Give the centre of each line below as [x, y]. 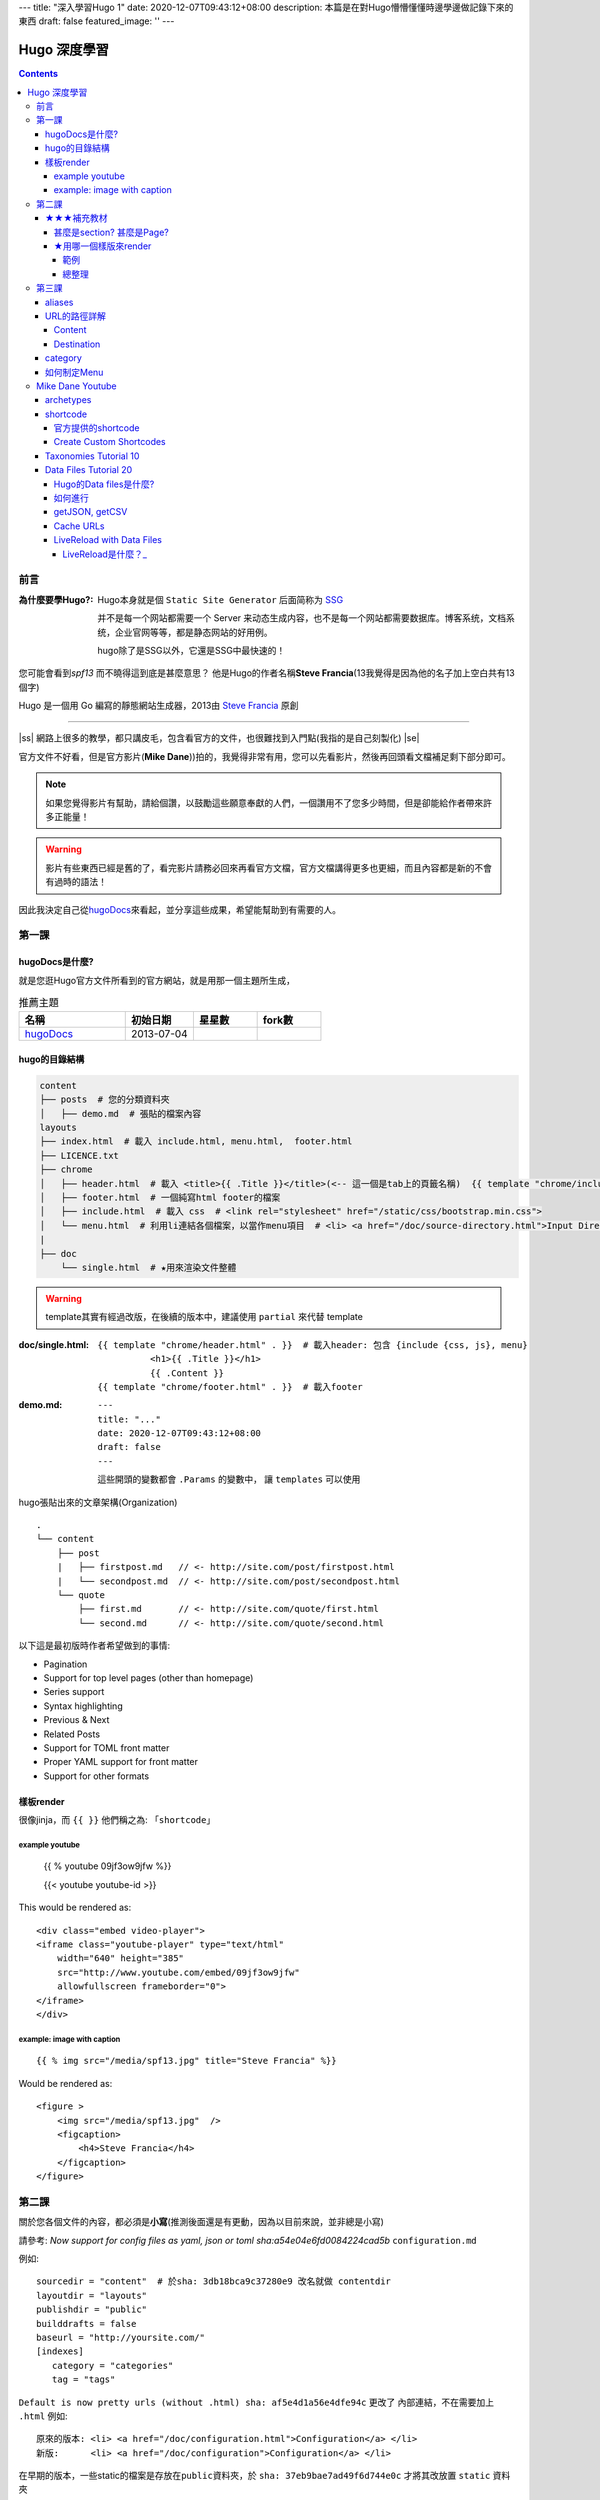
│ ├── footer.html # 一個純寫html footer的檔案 [160, 1198]
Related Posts [71, 1734]
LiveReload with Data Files [107, 540]
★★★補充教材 [76, 218]
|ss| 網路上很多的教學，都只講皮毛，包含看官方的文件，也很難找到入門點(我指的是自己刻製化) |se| [219, 738]
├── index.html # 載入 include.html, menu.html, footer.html [196, 1141]
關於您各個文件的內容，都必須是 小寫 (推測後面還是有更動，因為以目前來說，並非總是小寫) [201, 2222]
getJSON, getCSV [90, 512]
